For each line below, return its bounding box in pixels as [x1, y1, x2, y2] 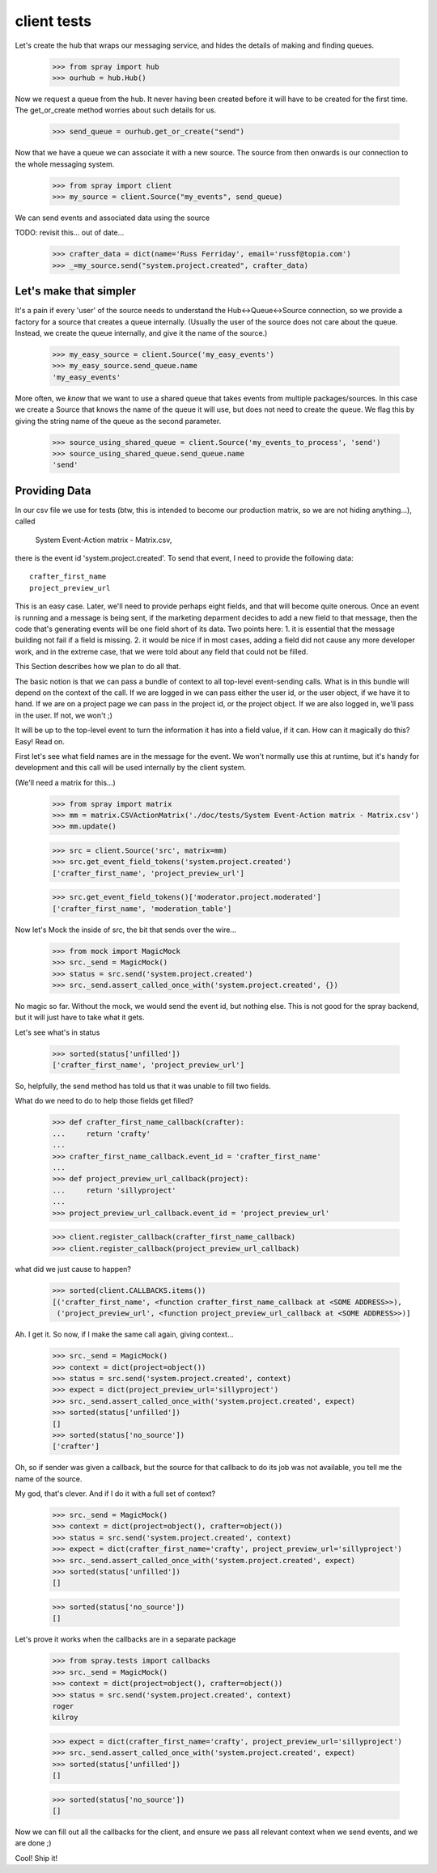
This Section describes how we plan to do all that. [15, 662, 181, 672]
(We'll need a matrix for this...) [15, 778, 117, 787]
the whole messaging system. [15, 159, 115, 169]
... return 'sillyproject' [52, 1185, 177, 1195]
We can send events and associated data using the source [15, 213, 210, 222]
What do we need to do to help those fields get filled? [15, 1096, 193, 1106]
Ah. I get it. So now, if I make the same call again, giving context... [15, 1329, 234, 1339]
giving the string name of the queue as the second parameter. [15, 416, 222, 426]
